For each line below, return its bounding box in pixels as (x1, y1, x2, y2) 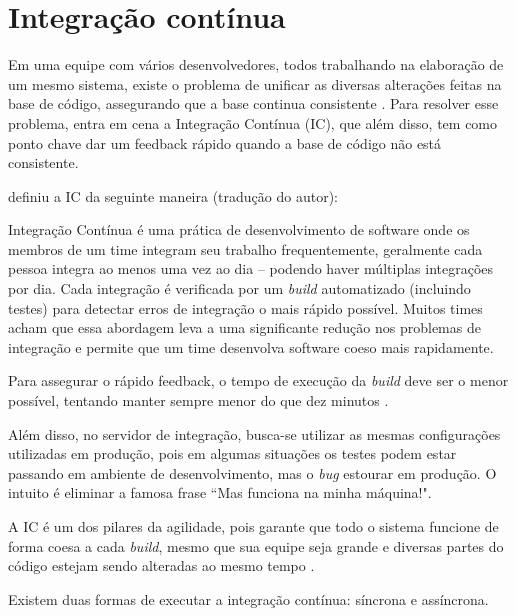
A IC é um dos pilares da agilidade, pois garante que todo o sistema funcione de (8, 516, 499, 536)
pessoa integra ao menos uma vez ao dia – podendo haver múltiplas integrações (8, 258, 494, 279)
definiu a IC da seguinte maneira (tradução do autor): (8, 185, 338, 206)
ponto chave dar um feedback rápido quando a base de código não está (8, 132, 442, 153)
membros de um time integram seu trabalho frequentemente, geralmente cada (8, 238, 483, 259)
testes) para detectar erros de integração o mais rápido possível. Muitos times (8, 297, 483, 318)
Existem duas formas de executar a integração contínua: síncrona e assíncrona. (8, 588, 489, 609)
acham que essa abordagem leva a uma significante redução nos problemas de (8, 317, 481, 338)
